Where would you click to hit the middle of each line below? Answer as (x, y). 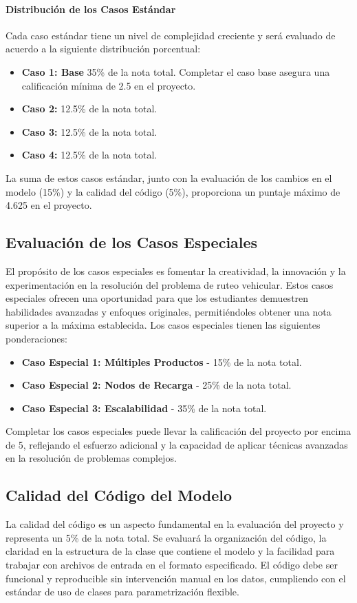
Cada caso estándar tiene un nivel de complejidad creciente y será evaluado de (171, 35)
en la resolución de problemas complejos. (91, 458)
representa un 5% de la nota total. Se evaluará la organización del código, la (166, 537)
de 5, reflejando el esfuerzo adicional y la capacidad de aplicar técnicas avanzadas (177, 444)
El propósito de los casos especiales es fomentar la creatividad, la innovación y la (176, 270)
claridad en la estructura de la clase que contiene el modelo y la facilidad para (170, 551)
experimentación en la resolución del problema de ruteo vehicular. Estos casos (170, 284)
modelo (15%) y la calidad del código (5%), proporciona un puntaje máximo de (173, 191)
